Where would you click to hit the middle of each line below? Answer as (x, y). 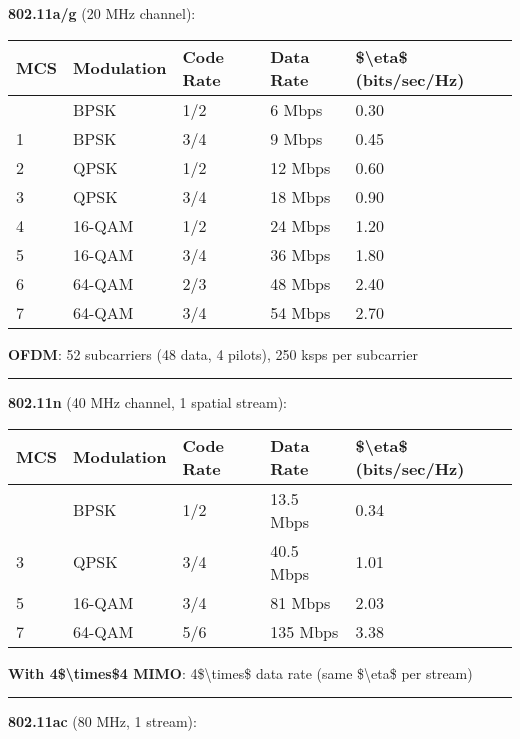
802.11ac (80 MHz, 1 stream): (102, 721)
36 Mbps (300, 254)
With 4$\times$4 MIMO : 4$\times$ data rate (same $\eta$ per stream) (240, 672)
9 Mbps (296, 138)
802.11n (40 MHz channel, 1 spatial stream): (148, 402)
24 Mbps (300, 225)
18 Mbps (300, 196)
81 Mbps (300, 602)
